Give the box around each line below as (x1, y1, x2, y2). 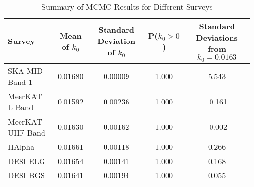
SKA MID (8, 64, 43, 76)
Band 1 (8, 76, 33, 87)
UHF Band (8, 126, 45, 138)
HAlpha (8, 141, 35, 152)
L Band (8, 101, 34, 113)
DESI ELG (8, 155, 45, 166)
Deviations (196, 32, 238, 43)
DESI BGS (8, 169, 45, 181)
